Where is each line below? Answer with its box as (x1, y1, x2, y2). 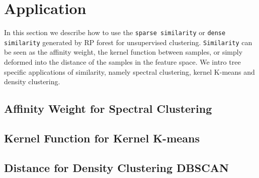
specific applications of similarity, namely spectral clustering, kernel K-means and (4, 66, 255, 77)
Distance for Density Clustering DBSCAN (4, 159, 229, 175)
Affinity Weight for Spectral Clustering (4, 101, 212, 116)
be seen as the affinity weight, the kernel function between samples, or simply (4, 47, 243, 57)
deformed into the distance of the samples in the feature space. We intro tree (4, 57, 241, 67)
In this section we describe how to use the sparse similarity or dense (4, 27, 226, 38)
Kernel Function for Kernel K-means (4, 130, 200, 145)
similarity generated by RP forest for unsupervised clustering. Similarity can (4, 37, 252, 47)
